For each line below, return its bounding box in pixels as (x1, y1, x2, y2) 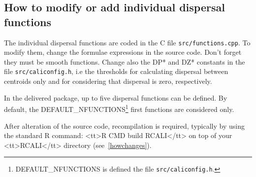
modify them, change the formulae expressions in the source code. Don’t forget (4, 47, 242, 57)
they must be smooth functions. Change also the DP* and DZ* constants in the (4, 56, 245, 67)
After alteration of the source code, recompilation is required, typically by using (4, 120, 245, 131)
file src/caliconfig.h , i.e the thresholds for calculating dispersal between (4, 66, 228, 76)
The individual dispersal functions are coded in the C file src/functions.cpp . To (4, 37, 251, 47)
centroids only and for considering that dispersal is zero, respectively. (4, 76, 212, 86)
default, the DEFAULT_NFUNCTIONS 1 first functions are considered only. (4, 103, 234, 114)
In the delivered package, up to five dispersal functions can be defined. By (4, 92, 227, 103)
